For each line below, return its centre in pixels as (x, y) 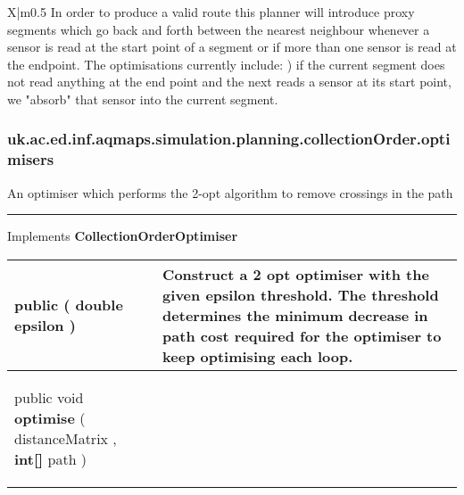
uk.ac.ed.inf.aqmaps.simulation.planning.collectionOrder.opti (229, 139)
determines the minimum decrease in (295, 315)
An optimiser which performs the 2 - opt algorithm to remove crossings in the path (230, 192)
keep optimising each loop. (258, 356)
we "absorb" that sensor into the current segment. (143, 99)
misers (31, 159)
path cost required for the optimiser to (302, 335)
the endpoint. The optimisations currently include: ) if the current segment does (226, 64)
